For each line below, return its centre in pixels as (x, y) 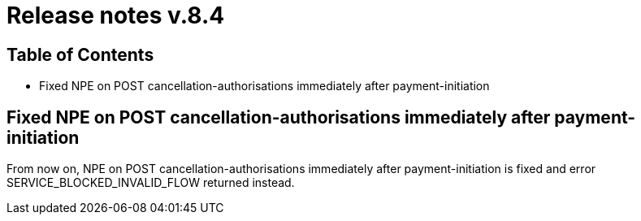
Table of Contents (80, 54)
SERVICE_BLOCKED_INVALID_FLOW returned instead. (151, 183)
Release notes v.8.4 (116, 15)
